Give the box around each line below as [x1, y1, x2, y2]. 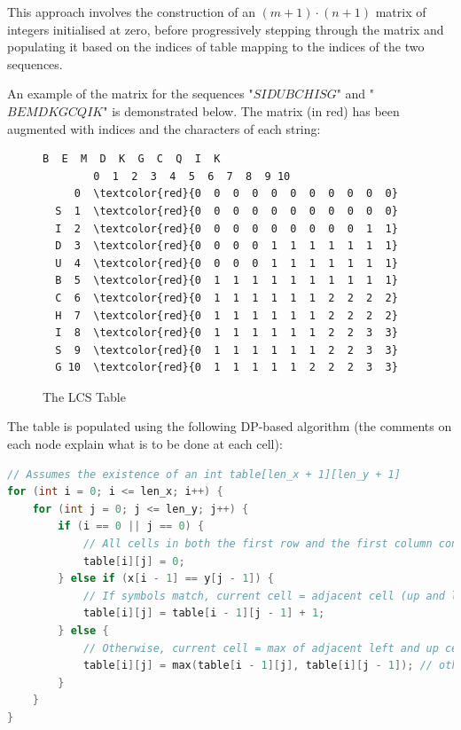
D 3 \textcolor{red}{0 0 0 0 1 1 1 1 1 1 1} [55, 239, 398, 253]
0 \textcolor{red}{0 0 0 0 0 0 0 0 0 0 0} [74, 187, 398, 200]
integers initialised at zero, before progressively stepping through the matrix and [7, 20, 444, 38]
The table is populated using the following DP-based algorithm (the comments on [7, 417, 452, 436]
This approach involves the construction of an [7, 3, 255, 20]
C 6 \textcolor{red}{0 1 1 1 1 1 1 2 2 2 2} [55, 291, 398, 304]
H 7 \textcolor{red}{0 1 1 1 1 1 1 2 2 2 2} [55, 309, 398, 322]
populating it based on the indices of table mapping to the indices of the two [7, 37, 425, 56]
